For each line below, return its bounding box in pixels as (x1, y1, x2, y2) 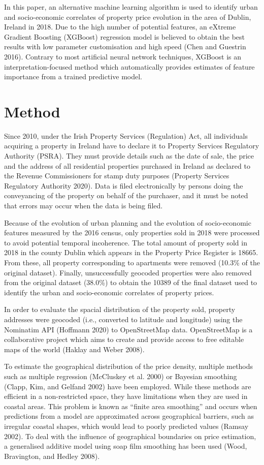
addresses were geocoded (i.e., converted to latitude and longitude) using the (4, 314, 243, 324)
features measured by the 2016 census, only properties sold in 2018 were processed (4, 227, 260, 238)
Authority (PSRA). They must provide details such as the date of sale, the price (4, 150, 254, 161)
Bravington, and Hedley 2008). (4, 450, 100, 461)
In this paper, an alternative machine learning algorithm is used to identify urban (4, 2, 258, 12)
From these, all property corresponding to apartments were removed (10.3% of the (4, 257, 260, 267)
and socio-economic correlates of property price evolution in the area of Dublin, (4, 11, 251, 22)
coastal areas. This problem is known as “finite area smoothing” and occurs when (4, 400, 257, 411)
